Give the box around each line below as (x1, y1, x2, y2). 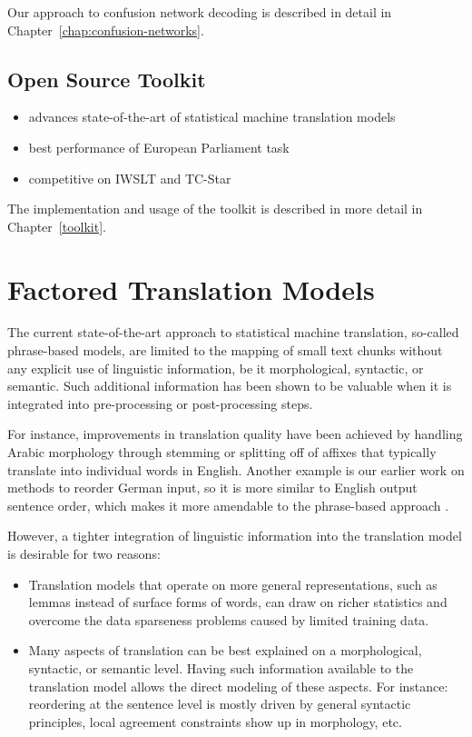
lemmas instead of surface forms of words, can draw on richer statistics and (28, 593, 447, 612)
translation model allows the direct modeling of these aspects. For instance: (28, 676, 448, 695)
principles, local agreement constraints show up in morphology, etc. (28, 712, 402, 731)
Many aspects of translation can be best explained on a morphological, (28, 641, 422, 660)
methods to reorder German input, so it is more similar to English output (7, 478, 418, 497)
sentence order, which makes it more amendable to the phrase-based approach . (7, 495, 449, 514)
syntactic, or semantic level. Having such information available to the (28, 658, 414, 677)
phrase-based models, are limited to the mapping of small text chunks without (7, 341, 443, 360)
